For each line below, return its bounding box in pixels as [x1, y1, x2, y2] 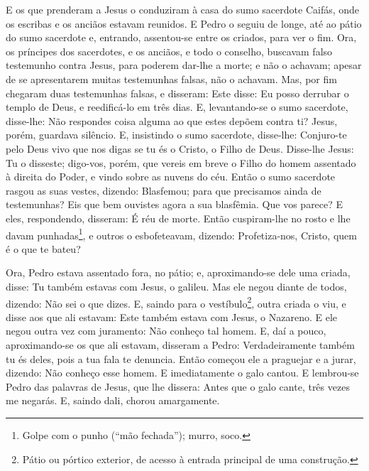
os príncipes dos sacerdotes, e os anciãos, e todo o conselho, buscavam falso [6, 43, 333, 58]
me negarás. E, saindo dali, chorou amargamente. [6, 393, 220, 408]
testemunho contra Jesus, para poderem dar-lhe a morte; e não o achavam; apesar [6, 58, 362, 72]
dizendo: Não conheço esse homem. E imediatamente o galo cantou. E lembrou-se [6, 365, 359, 380]
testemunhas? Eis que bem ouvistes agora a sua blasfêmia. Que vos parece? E [6, 197, 343, 212]
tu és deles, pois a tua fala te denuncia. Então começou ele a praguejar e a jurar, [6, 351, 356, 366]
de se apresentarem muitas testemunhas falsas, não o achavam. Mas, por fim [6, 71, 337, 86]
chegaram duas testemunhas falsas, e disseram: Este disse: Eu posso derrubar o [6, 85, 349, 100]
